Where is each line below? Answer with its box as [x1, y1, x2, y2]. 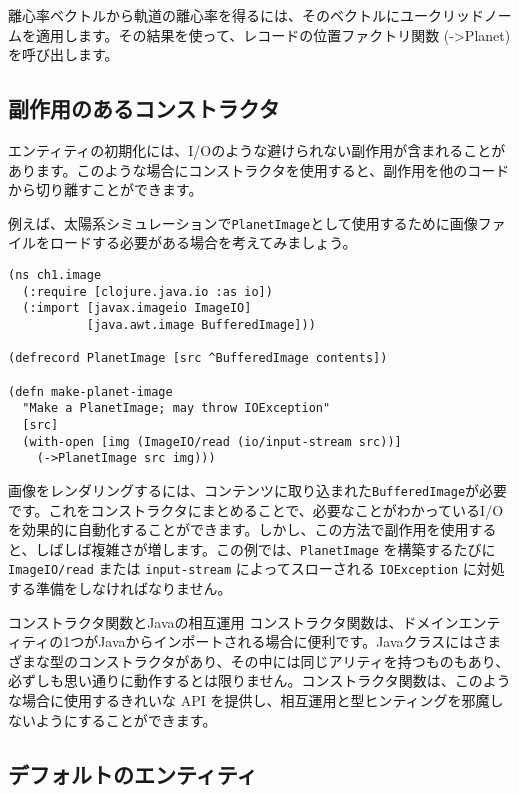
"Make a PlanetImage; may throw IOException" [22, 401, 331, 416]
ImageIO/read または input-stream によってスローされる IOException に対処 [8, 558, 505, 579]
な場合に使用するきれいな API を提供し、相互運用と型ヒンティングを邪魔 [8, 690, 490, 711]
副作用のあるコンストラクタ [8, 93, 280, 124]
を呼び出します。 [8, 44, 119, 65]
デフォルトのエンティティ [8, 758, 258, 789]
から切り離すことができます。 [8, 179, 203, 200]
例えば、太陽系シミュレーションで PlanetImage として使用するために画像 [8, 212, 478, 233]
